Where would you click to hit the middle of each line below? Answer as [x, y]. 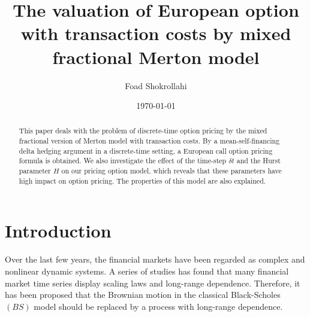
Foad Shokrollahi [156, 85]
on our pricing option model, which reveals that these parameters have [171, 171]
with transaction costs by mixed [156, 33]
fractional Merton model [156, 57]
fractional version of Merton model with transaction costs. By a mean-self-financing [149, 141]
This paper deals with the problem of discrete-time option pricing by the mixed [143, 131]
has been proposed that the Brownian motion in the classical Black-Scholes [143, 295]
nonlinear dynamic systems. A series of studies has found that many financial [147, 271]
